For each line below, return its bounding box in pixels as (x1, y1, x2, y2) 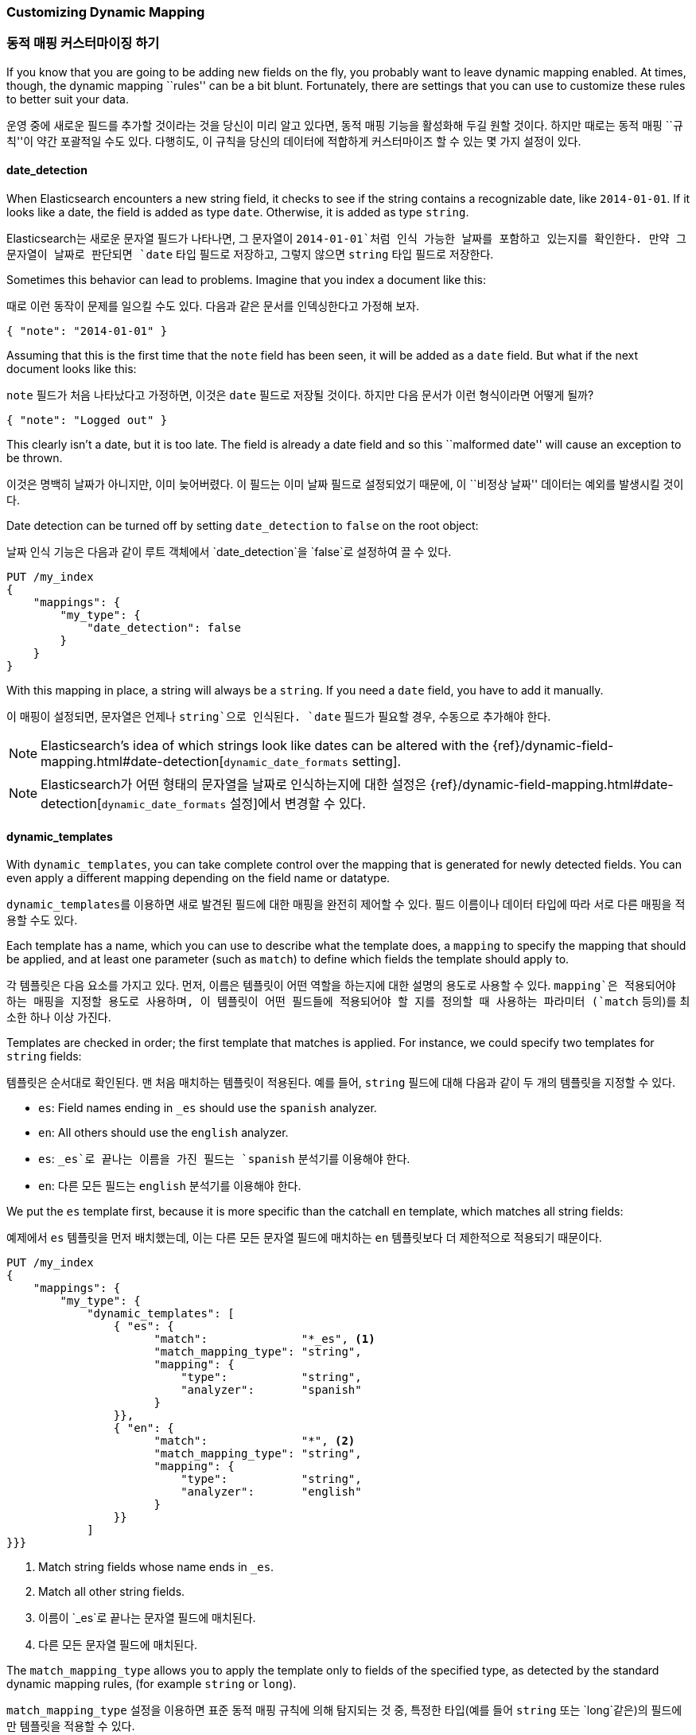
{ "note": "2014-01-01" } (6, 324, 168, 337)
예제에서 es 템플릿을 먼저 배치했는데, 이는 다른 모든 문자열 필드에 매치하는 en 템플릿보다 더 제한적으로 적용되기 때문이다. (6, 1231, 602, 1245)
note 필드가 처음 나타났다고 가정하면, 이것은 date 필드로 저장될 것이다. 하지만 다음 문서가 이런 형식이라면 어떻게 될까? (6, 387, 594, 402)
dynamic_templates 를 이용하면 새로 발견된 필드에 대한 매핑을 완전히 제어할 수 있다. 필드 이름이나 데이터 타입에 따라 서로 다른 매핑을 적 (6, 897, 686, 912)
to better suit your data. (6, 91, 129, 106)
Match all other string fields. (38, 1585, 185, 1599)
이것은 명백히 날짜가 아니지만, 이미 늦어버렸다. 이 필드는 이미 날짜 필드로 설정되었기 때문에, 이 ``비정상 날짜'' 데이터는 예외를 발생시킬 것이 (6, 477, 684, 491)
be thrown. (6, 450, 63, 465)
